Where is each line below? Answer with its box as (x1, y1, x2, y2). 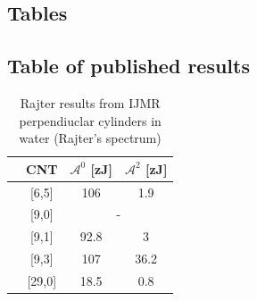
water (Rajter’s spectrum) (19, 129, 162, 147)
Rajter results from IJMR (20, 93, 161, 112)
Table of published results (7, 52, 250, 79)
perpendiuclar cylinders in (19, 111, 162, 130)
